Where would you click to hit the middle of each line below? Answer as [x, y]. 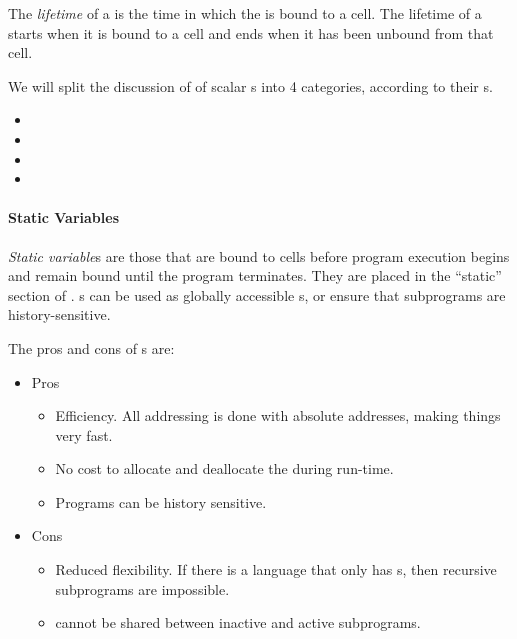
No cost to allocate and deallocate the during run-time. [224, 468]
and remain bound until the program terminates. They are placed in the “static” [255, 275]
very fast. [84, 434]
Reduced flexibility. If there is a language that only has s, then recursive [276, 569]
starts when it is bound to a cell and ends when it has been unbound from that [251, 32]
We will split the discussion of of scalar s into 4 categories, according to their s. [250, 85]
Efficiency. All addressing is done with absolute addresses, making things [278, 415]
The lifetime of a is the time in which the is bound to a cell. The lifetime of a [245, 13]
